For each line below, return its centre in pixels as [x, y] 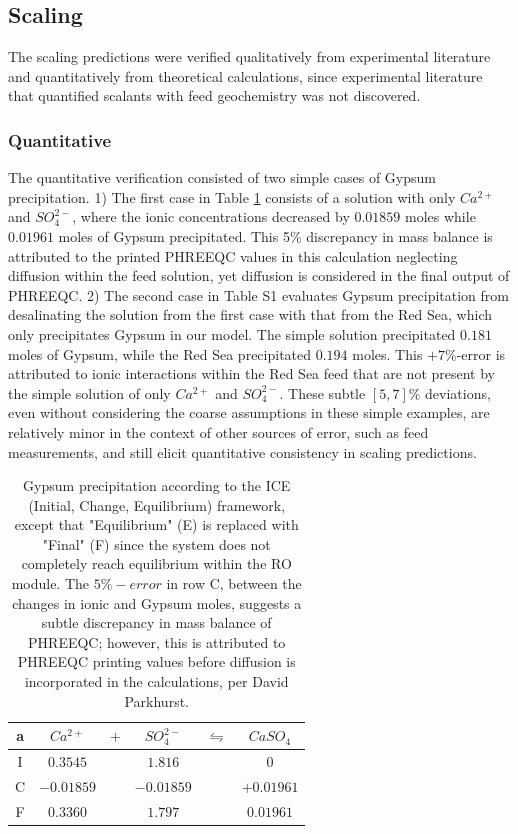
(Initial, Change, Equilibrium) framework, [157, 504]
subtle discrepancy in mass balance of [156, 622]
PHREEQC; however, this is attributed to [157, 641]
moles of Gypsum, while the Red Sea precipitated [160, 353]
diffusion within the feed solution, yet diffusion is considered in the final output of [259, 275]
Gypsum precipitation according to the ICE [157, 485]
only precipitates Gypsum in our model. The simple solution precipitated [232, 333]
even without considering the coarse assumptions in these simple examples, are [249, 412]
